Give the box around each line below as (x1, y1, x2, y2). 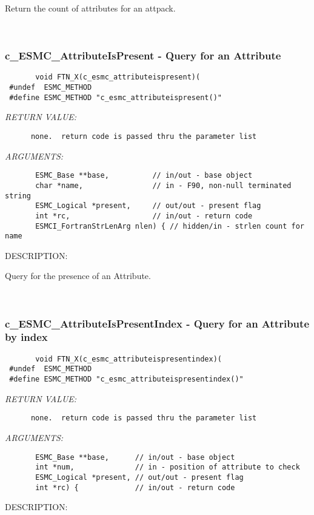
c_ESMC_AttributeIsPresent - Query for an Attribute (5, 48, 281, 63)
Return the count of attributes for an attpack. (5, 2, 176, 14)
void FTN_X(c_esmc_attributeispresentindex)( (35, 354, 222, 363)
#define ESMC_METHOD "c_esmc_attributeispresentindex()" (9, 375, 244, 384)
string (5, 191, 31, 200)
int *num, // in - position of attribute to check (35, 463, 300, 472)
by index (5, 329, 48, 345)
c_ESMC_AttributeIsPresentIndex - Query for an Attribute (5, 315, 310, 331)
